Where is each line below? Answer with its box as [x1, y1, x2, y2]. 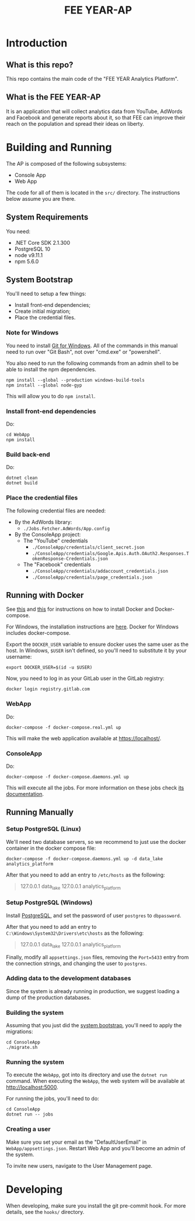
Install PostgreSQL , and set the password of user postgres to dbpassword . [6, 912, 182, 919]
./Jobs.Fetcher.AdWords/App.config [23, 525, 110, 532]
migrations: [6, 1028, 33, 1035]
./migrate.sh [6, 1045, 38, 1051]
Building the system [6, 1008, 64, 1017]
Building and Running [6, 141, 112, 154]
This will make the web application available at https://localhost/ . [6, 734, 162, 741]
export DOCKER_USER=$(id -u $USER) [6, 665, 93, 671]
